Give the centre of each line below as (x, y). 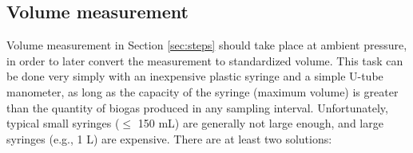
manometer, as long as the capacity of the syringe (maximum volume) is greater (203, 91)
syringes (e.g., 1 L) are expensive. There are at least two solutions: (169, 138)
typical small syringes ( (63, 123)
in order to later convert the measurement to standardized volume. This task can (205, 60)
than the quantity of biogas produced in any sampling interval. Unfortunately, (197, 107)
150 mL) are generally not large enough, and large (260, 123)
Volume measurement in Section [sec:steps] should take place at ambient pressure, (207, 45)
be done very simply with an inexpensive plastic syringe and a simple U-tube (195, 76)
